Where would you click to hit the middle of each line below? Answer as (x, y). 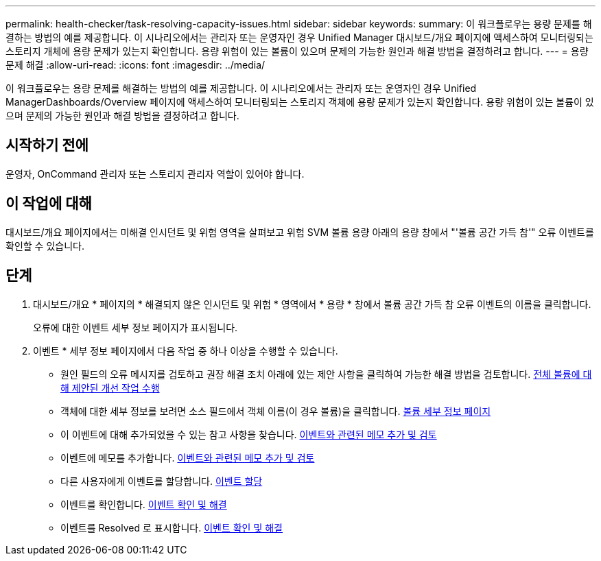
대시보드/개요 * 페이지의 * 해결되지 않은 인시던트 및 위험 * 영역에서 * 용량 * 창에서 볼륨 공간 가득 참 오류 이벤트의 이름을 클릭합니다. (312, 304)
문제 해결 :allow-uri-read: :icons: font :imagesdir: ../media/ (135, 65)
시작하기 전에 (47, 145)
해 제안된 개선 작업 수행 (110, 387)
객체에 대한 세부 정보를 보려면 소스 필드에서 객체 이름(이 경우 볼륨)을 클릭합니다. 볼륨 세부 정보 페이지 (276, 411)
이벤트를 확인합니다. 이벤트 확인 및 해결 (144, 504)
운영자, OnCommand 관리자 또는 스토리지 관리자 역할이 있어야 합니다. (155, 174)
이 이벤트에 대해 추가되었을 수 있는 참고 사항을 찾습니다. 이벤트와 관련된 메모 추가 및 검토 (249, 434)
